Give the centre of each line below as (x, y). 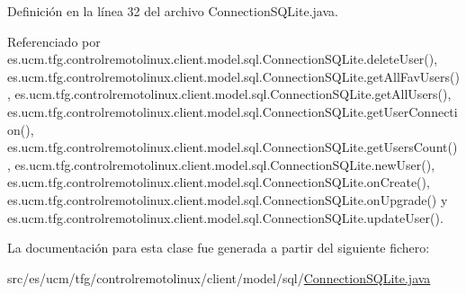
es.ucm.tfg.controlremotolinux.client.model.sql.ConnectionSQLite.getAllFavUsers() (233, 76)
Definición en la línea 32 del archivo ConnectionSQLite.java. (173, 11)
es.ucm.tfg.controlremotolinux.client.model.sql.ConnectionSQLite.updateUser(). (225, 217)
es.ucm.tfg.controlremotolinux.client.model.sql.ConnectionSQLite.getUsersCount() (233, 147)
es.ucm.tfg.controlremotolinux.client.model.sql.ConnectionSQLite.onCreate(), (219, 182)
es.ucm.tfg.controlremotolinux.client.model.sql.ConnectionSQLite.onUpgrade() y (228, 199)
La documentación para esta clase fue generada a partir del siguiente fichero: (219, 248)
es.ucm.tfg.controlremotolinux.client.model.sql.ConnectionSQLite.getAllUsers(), (233, 94)
